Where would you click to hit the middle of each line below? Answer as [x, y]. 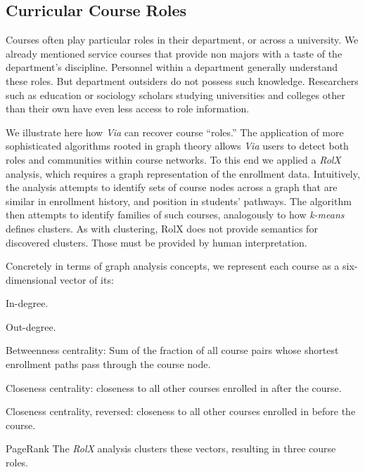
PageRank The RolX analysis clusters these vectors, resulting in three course [171, 448]
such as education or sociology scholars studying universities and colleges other [175, 94]
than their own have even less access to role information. [128, 109]
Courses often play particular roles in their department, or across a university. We [182, 40]
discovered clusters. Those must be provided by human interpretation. [156, 242]
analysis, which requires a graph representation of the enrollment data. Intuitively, [183, 173]
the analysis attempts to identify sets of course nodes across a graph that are [172, 187]
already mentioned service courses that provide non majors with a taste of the [174, 53]
